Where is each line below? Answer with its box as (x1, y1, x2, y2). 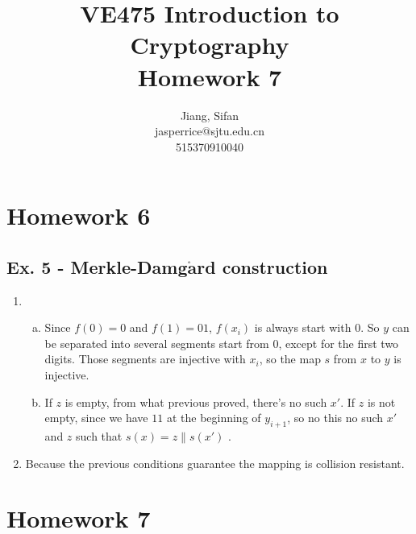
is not (367, 393, 396, 410)
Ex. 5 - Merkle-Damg (6, 254, 188, 279)
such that (76, 428, 123, 445)
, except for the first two (278, 334, 399, 351)
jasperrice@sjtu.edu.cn (155, 122, 264, 139)
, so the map (259, 350, 321, 367)
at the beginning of (166, 409, 261, 426)
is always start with (254, 319, 352, 336)
